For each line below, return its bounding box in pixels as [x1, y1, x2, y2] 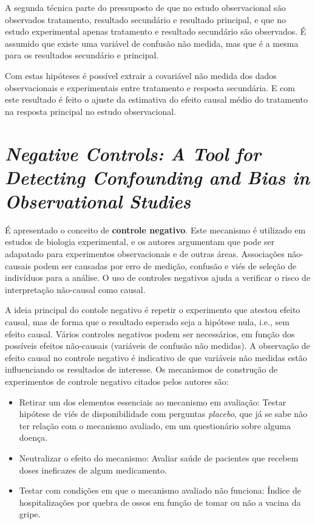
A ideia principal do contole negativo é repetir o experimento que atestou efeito [5, 303, 300, 316]
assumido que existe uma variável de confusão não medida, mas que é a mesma [5, 36, 299, 49]
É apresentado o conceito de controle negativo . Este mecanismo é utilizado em [5, 223, 306, 236]
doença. [19, 431, 48, 444]
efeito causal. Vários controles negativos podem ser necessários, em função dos [5, 327, 295, 340]
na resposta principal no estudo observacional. [5, 105, 177, 117]
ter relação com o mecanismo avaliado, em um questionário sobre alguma [19, 419, 291, 432]
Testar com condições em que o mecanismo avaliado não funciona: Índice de [19, 484, 301, 497]
